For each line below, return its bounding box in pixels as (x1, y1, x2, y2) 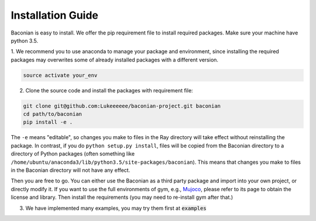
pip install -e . (23, 119, 73, 126)
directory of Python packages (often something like (11, 150, 135, 157)
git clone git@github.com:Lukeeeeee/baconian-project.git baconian (23, 102, 221, 109)
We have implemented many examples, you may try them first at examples (25, 205, 207, 212)
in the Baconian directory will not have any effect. (11, 167, 130, 174)
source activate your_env (23, 72, 98, 78)
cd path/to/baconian (23, 111, 82, 118)
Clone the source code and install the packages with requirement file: (25, 87, 193, 94)
